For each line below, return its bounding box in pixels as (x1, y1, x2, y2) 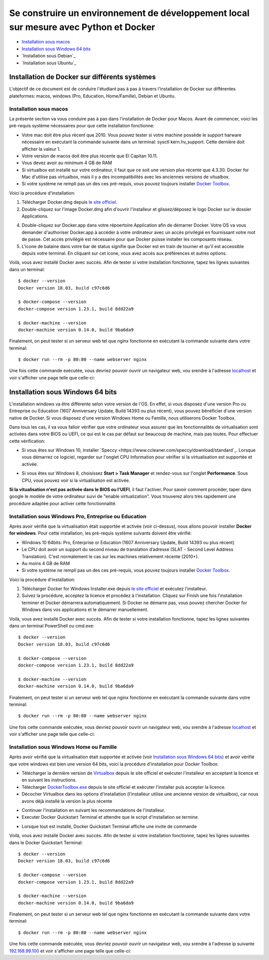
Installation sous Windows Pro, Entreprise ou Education (9, 513, 147, 520)
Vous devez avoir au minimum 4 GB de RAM (21, 160, 112, 166)
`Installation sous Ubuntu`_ (21, 60, 77, 66)
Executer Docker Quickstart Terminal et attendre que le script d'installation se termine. (21, 814, 199, 820)
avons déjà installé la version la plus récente (21, 798, 113, 804)
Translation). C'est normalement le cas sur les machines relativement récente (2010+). (21, 553, 199, 559)
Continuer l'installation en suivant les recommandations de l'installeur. (21, 807, 165, 813)
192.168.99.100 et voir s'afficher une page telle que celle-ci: (9, 948, 132, 954)
